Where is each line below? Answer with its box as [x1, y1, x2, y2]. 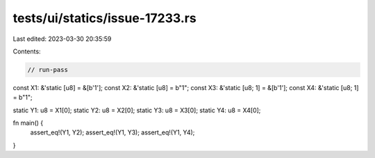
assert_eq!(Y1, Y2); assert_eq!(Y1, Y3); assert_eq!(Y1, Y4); [30, 128, 195, 137]
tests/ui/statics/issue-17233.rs [12, 10, 197, 26]
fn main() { [12, 119, 44, 128]
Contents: [12, 47, 41, 55]
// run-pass [27, 66, 69, 73]
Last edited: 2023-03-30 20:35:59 [12, 35, 112, 43]
